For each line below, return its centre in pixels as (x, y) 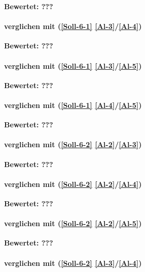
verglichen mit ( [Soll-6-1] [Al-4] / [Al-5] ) (73, 105)
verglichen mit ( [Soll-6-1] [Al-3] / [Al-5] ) (73, 65)
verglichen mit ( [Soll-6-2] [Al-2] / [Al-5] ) (73, 223)
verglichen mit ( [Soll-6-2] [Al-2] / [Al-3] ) (73, 144)
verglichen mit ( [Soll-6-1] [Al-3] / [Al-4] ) (73, 26)
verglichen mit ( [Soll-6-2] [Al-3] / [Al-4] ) (73, 263)
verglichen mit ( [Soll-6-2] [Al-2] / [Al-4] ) (73, 184)
